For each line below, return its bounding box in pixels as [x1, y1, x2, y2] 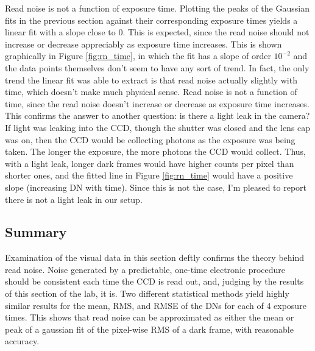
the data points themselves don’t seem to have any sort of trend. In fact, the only [5, 61, 310, 74]
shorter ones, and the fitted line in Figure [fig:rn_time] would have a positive [5, 169, 293, 182]
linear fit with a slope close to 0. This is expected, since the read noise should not [5, 26, 310, 38]
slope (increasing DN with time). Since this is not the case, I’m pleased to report [5, 180, 307, 193]
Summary [5, 222, 67, 241]
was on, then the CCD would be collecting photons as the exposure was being [5, 133, 296, 146]
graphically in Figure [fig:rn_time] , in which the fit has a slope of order [5, 49, 271, 62]
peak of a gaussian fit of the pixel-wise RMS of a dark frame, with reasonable [5, 322, 294, 335]
